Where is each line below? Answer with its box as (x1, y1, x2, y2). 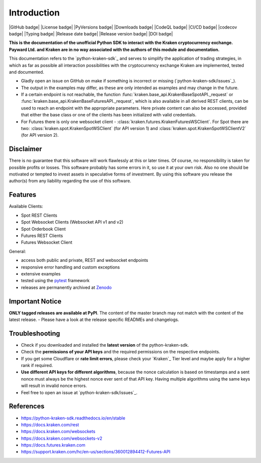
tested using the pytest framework (21, 278, 90, 284)
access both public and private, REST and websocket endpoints (21, 257, 148, 263)
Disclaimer (9, 145, 42, 153)
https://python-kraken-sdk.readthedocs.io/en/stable (21, 415, 126, 421)
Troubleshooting (9, 329, 60, 337)
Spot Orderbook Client (21, 226, 66, 232)
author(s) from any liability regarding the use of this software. (9, 178, 131, 184)
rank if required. (21, 363, 53, 368)
